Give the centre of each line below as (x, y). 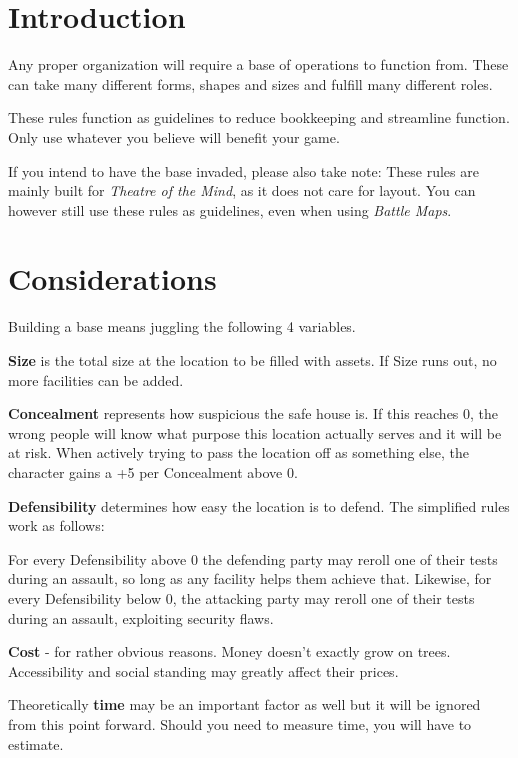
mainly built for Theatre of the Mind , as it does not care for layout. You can (242, 190)
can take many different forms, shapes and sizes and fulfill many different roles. (250, 83)
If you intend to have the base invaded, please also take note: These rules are (243, 170)
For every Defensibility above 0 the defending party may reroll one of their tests (253, 558)
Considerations (112, 278)
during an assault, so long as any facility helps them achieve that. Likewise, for (250, 578)
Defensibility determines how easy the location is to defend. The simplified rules (259, 505)
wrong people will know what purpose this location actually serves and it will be (255, 432)
